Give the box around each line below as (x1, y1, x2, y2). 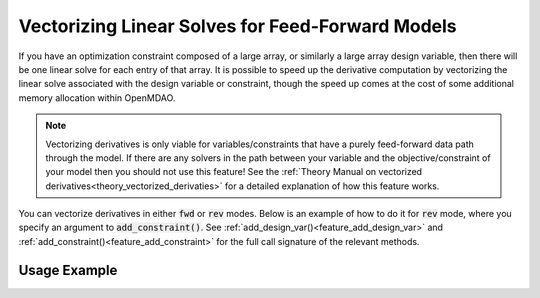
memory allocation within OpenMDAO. (18, 91, 176, 104)
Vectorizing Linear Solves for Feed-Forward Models (18, 15, 457, 37)
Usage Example (18, 261, 118, 279)
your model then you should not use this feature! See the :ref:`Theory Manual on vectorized (45, 166, 423, 178)
